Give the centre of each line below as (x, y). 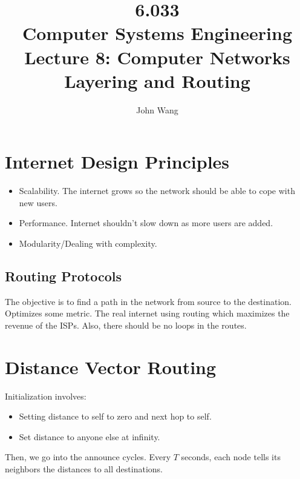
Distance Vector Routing (111, 367)
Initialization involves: (46, 396)
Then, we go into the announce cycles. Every (88, 457)
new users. (38, 202)
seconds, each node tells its (231, 457)
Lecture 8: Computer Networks (157, 57)
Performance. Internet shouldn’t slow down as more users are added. (146, 223)
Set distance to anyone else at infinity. (90, 436)
